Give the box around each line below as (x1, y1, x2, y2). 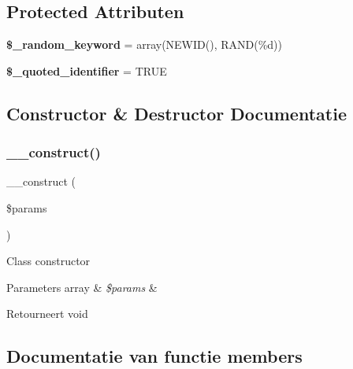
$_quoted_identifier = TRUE (6, 62, 167, 79)
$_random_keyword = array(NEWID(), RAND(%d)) (6, 36, 282, 53)
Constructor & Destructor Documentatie (6, 101, 347, 125)
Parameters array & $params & (6, 279, 158, 295)
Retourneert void (6, 305, 88, 322)
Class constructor (6, 253, 91, 269)
